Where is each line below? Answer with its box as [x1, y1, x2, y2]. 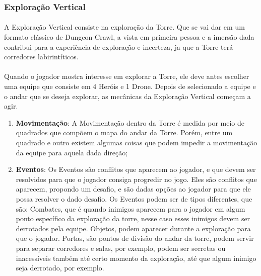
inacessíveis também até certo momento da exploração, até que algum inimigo [16, 252, 256, 263]
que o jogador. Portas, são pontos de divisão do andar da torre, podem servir [16, 233, 254, 243]
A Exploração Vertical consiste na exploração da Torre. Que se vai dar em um [4, 22, 245, 32]
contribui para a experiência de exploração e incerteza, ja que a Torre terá [4, 41, 233, 52]
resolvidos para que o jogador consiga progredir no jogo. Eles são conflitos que [16, 173, 257, 184]
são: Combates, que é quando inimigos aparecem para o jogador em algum [16, 203, 245, 214]
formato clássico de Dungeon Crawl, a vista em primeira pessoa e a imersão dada [4, 32, 254, 42]
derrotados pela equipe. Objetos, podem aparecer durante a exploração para [16, 223, 251, 233]
